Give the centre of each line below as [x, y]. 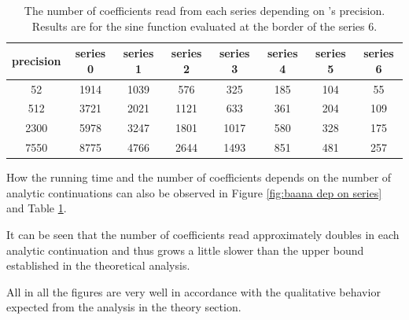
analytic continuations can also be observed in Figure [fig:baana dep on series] [194, 192]
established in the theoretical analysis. [98, 265]
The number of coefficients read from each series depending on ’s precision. [204, 10]
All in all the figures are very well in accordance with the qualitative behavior [193, 291]
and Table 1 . [37, 208]
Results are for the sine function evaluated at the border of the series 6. [204, 26]
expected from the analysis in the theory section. [124, 307]
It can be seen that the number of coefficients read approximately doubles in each [203, 235]
